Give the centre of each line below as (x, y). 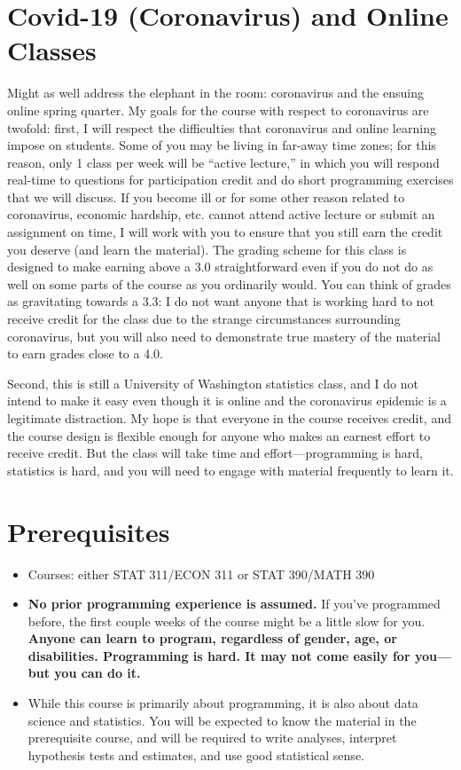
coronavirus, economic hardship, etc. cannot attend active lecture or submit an (221, 214)
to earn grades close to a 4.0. (85, 354)
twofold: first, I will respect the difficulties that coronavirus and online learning (222, 127)
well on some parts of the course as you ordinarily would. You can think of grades (229, 283)
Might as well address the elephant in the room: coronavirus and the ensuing (215, 93)
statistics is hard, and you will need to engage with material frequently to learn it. (230, 470)
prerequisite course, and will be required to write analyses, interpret (212, 738)
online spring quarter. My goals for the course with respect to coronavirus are (218, 110)
